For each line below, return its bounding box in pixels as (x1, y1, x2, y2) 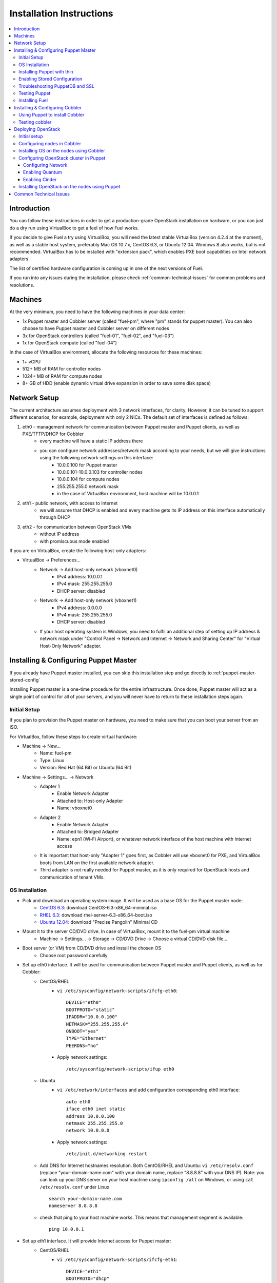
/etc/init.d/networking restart (66, 1151, 147, 1157)
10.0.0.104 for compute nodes (57, 476, 120, 482)
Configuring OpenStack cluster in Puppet (18, 154, 106, 161)
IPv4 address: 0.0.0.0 (57, 605, 102, 611)
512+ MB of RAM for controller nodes (22, 366, 101, 372)
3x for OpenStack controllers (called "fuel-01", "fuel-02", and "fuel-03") (22, 333, 174, 339)
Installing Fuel (18, 98, 48, 104)
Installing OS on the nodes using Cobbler (18, 148, 105, 154)
